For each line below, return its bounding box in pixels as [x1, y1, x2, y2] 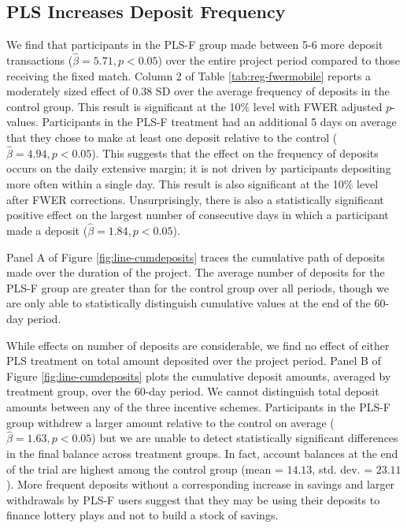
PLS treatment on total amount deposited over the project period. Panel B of [6, 352, 381, 369]
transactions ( [6, 52, 73, 69]
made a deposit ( [6, 221, 88, 238]
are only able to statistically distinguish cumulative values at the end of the [6, 295, 371, 311]
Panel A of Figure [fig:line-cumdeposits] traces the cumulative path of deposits [6, 248, 385, 265]
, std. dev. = [312, 460, 373, 477]
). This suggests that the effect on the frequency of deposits [91, 144, 379, 161]
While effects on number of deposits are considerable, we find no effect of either [6, 337, 390, 353]
